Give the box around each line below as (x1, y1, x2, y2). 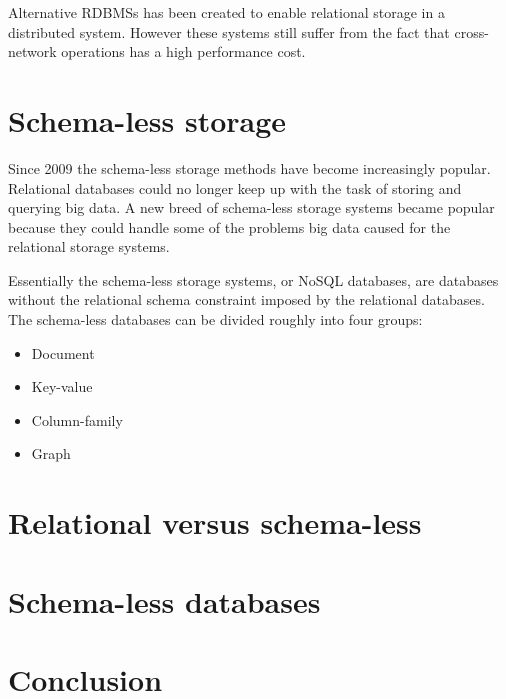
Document (31, 342, 95, 363)
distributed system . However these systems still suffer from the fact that (8, 21, 450, 42)
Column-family (31, 409, 123, 430)
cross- (454, 21, 489, 42)
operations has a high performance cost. (61, 41, 306, 62)
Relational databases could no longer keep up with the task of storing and (8, 177, 462, 198)
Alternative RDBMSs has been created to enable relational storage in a (8, 2, 445, 22)
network (8, 41, 57, 62)
